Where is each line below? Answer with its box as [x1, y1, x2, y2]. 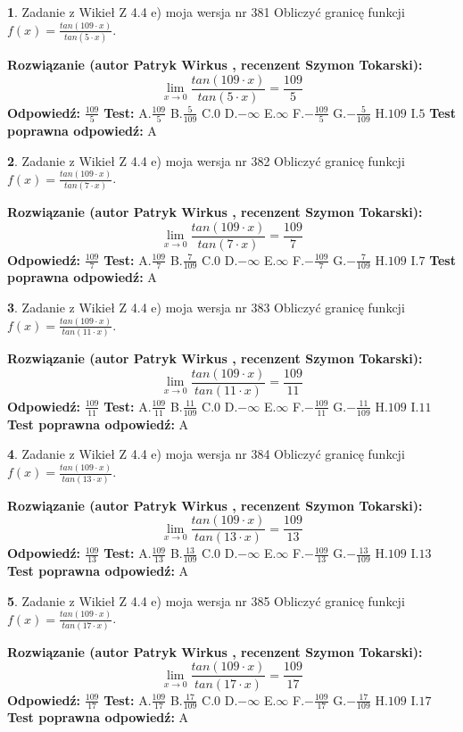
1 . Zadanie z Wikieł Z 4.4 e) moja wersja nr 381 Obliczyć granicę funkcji [7, 3, 405, 21]
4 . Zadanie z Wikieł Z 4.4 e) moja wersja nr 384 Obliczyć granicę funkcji [7, 445, 405, 463]
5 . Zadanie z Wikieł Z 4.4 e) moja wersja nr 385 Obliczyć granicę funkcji [7, 591, 405, 610]
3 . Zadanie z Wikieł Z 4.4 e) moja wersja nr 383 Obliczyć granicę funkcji [7, 298, 405, 317]
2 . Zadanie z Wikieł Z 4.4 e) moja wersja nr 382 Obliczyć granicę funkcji [7, 151, 405, 170]
